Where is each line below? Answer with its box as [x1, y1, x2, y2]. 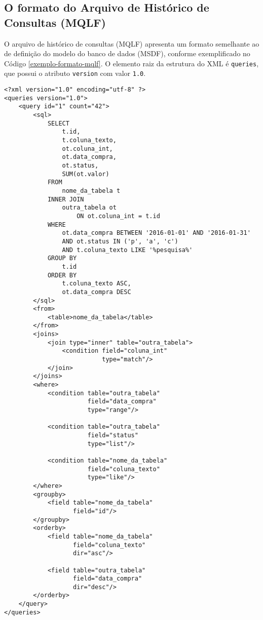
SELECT [47, 119, 69, 127]
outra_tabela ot [62, 204, 117, 212]
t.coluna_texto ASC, [62, 280, 131, 287]
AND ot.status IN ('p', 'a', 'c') [62, 237, 178, 245]
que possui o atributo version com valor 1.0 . [4, 68, 146, 78]
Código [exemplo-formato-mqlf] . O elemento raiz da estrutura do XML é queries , [4, 58, 259, 68]
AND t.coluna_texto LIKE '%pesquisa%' [62, 246, 193, 254]
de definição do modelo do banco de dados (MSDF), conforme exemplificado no [4, 48, 250, 59]
